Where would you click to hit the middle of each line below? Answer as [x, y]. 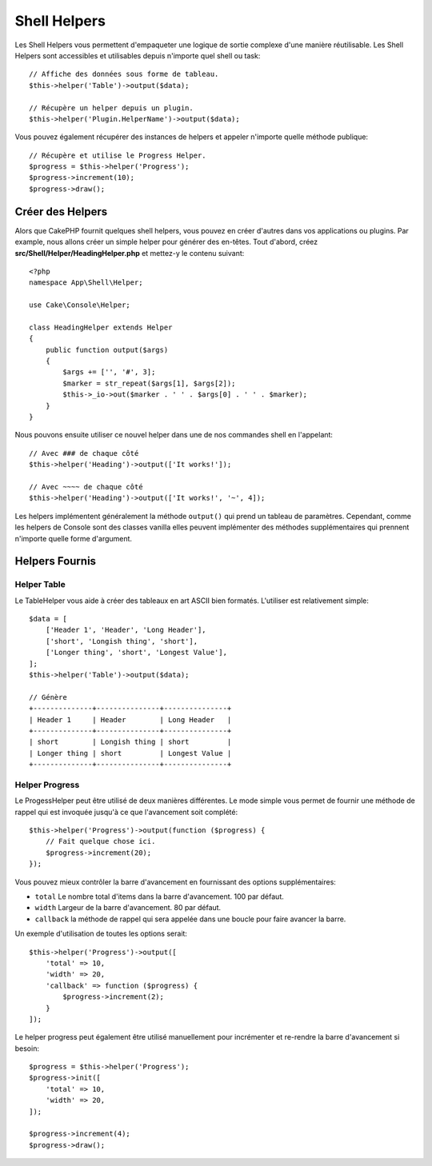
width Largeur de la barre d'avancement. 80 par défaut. [128, 908]
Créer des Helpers [61, 212]
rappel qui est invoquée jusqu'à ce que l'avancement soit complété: [126, 812]
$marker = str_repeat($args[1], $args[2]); [149, 383]
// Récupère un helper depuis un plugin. [111, 108]
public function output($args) [107, 349]
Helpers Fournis [55, 561]
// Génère [48, 697]
